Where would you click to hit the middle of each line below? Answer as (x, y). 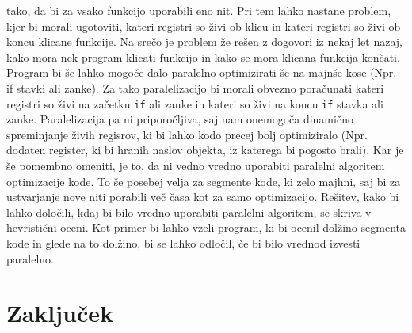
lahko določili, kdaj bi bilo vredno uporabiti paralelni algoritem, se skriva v (189, 212)
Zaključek (60, 313)
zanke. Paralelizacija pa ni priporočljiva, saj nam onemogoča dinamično (180, 119)
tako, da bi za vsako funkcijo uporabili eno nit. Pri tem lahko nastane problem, (199, 10)
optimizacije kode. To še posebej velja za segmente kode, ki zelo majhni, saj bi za (204, 181)
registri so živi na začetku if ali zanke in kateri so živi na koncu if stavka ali (195, 103)
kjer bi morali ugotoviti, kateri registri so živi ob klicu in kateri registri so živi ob (204, 26)
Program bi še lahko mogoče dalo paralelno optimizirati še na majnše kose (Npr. (202, 72)
